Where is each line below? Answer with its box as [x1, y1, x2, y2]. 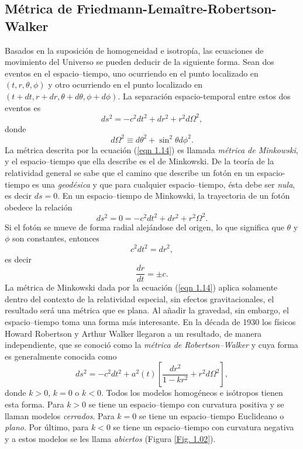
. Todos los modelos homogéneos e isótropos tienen [101, 386, 283, 399]
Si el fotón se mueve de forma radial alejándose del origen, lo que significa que [5, 220, 284, 233]
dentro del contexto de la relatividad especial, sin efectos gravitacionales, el [5, 292, 274, 305]
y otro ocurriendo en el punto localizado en [48, 78, 202, 91]
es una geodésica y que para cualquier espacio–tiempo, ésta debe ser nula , [32, 178, 295, 190]
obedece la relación [5, 201, 73, 213]
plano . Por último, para [5, 421, 89, 433]
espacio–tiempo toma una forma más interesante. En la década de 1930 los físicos [5, 315, 296, 327]
